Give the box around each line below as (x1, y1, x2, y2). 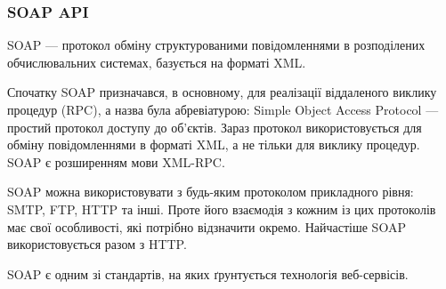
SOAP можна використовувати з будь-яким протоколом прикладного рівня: (7, 182, 414, 201)
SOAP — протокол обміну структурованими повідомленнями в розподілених (7, 36, 426, 54)
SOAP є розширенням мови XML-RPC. (7, 152, 225, 171)
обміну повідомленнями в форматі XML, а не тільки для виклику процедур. (7, 135, 420, 154)
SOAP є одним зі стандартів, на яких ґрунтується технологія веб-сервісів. (7, 264, 409, 283)
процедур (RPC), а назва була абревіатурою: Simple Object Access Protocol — (7, 100, 439, 118)
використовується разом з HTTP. (7, 235, 187, 253)
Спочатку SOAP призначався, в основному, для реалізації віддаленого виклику (7, 83, 437, 101)
